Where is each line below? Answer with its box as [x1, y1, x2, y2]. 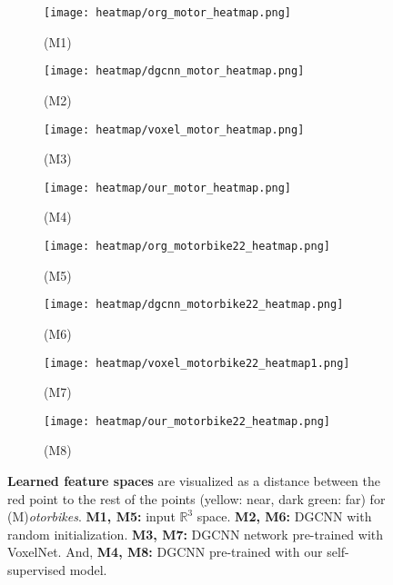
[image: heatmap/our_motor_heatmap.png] [44, 181, 292, 194]
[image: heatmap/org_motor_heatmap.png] [44, 6, 292, 19]
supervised [7, 560, 65, 579]
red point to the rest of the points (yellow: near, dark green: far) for [7, 489, 386, 508]
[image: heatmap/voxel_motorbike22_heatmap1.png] [44, 356, 350, 370]
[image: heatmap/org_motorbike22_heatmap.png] [44, 240, 330, 253]
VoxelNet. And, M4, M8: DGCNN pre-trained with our [7, 542, 323, 561]
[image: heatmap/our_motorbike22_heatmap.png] [44, 414, 330, 428]
